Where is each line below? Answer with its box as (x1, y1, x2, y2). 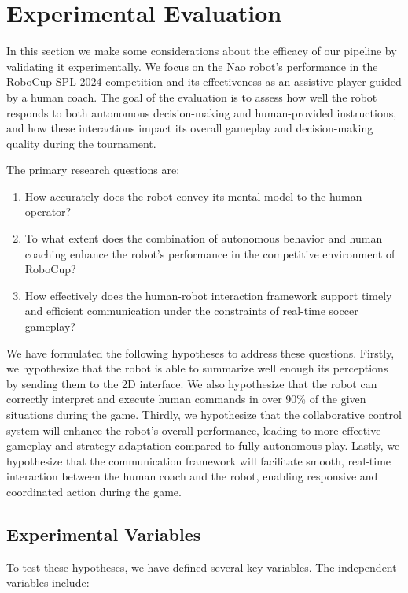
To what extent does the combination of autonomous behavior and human (24, 230, 383, 246)
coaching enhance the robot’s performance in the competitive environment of (24, 245, 395, 261)
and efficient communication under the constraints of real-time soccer (24, 302, 358, 319)
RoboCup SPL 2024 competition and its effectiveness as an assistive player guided (6, 73, 402, 90)
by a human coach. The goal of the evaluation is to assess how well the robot (6, 88, 377, 105)
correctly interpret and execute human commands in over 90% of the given (6, 391, 366, 407)
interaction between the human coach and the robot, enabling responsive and (6, 468, 378, 484)
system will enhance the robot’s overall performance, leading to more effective (6, 421, 381, 438)
